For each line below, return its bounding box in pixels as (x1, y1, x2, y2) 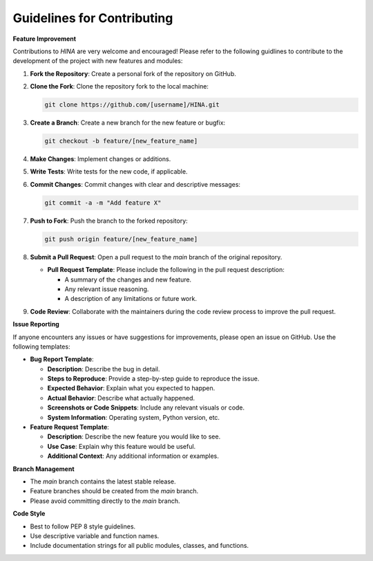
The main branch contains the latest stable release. (30, 477, 176, 486)
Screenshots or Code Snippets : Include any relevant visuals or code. (47, 403, 245, 412)
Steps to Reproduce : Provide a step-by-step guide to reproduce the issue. (47, 374, 260, 383)
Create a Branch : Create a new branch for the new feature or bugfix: (30, 118, 226, 127)
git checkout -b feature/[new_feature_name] (44, 137, 198, 145)
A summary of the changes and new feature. (64, 275, 192, 284)
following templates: (12, 342, 70, 351)
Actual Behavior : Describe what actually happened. (47, 394, 195, 402)
